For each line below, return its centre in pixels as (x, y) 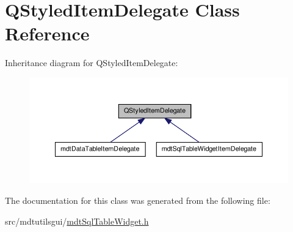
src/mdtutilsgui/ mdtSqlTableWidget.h (77, 221)
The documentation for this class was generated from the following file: (138, 200)
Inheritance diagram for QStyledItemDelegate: (92, 63)
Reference (47, 33)
